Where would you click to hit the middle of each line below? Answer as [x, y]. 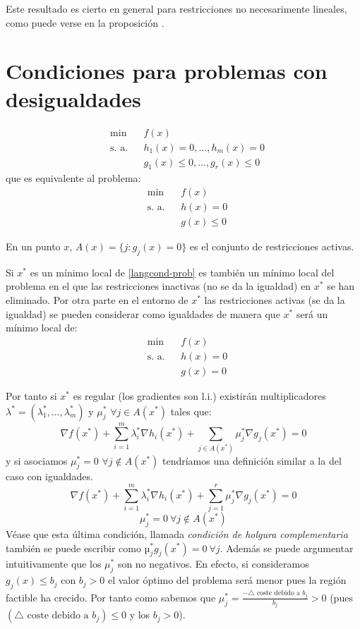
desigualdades [73, 98]
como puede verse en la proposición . [85, 22]
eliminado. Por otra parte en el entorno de [97, 300]
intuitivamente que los [54, 564]
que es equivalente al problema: [73, 178]
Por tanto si [31, 395]
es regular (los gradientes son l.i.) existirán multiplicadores [199, 395]
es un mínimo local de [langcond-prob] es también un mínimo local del [182, 272]
